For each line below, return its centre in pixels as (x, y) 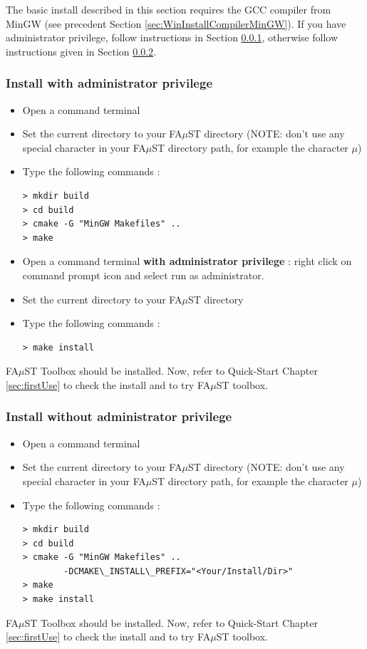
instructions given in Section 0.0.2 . (81, 51)
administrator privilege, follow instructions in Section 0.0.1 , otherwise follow (172, 37)
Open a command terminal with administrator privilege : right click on (187, 261)
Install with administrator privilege (109, 83)
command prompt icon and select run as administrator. (143, 275)
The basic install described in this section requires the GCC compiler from (169, 9)
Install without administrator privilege (119, 416)
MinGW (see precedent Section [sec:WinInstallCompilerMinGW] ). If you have (176, 23)
